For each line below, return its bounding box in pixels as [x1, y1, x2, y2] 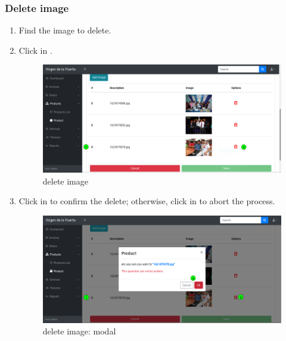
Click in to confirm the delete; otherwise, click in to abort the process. [18, 195, 275, 207]
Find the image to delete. [18, 24, 111, 36]
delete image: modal [42, 325, 116, 337]
